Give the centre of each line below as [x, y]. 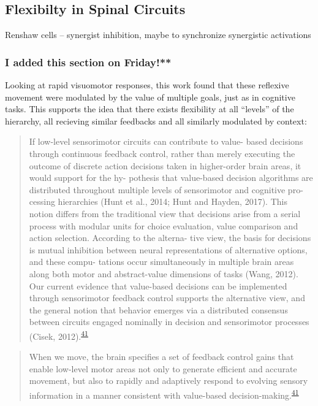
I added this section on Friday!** [88, 62]
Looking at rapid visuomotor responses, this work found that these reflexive [147, 85]
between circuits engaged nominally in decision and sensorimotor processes [169, 322]
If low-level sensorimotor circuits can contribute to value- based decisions [166, 141]
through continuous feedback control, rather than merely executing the [162, 153]
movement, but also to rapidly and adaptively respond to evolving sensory [168, 381]
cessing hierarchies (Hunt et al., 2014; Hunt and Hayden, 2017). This [158, 201]
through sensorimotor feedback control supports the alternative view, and [167, 298]
